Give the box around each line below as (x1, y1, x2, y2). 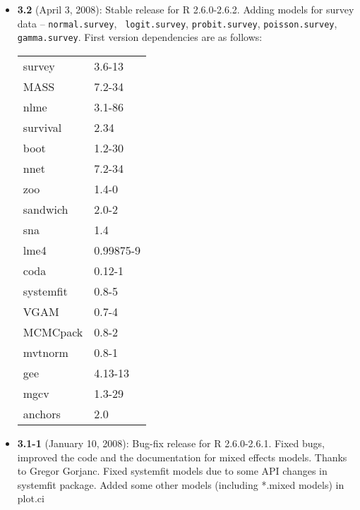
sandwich (23, 200, 68, 217)
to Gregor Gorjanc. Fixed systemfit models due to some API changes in (17, 463, 328, 478)
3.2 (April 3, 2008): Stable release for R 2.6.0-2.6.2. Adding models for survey (17, 2, 354, 16)
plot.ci (17, 491, 44, 506)
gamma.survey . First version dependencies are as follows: (17, 30, 263, 44)
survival (23, 119, 62, 135)
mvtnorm (23, 344, 68, 360)
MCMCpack (23, 323, 83, 340)
